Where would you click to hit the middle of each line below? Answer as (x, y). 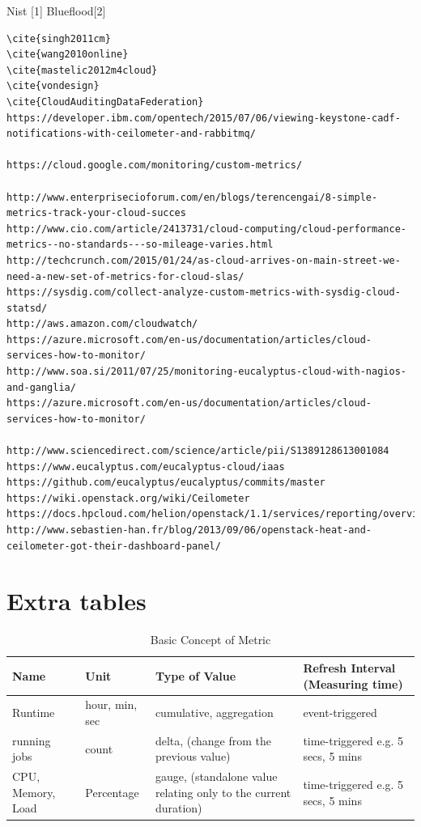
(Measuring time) (353, 683)
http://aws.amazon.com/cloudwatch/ (102, 324)
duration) (179, 808)
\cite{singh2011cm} (59, 38)
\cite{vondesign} (53, 86)
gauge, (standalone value (216, 776)
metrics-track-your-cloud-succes (96, 213)
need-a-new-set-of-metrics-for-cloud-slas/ (125, 276)
